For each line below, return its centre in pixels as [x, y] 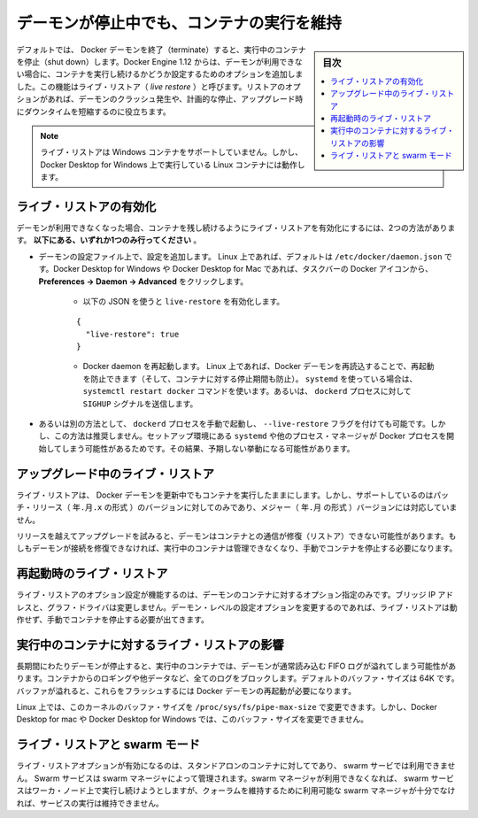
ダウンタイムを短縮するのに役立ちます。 [97, 112]
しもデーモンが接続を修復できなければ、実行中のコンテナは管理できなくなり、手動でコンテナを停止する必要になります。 [237, 548]
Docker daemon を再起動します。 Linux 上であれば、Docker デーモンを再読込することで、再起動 [258, 367]
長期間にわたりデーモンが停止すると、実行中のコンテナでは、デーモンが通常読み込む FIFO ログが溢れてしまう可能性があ [236, 666]
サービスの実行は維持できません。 [101, 803]
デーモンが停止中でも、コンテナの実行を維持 [179, 23]
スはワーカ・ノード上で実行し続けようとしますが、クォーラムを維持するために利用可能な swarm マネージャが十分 [224, 791]
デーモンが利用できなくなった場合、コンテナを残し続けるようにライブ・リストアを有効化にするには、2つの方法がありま [236, 228]
